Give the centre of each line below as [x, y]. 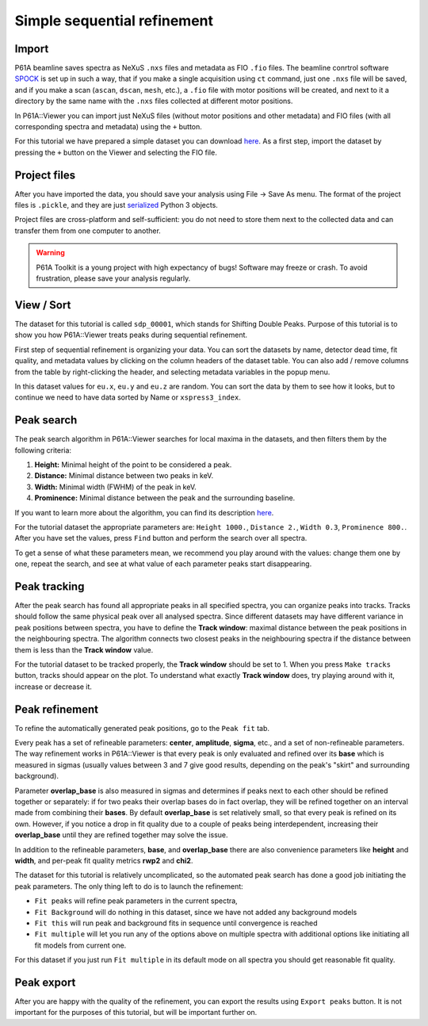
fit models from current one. [80, 945]
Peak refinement [57, 709]
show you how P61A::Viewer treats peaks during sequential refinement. [131, 335]
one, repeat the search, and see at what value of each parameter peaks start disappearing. [163, 564]
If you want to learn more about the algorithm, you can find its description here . [144, 512]
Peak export [45, 982]
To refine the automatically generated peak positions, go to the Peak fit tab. [142, 728]
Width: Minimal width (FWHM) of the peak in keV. [116, 487]
